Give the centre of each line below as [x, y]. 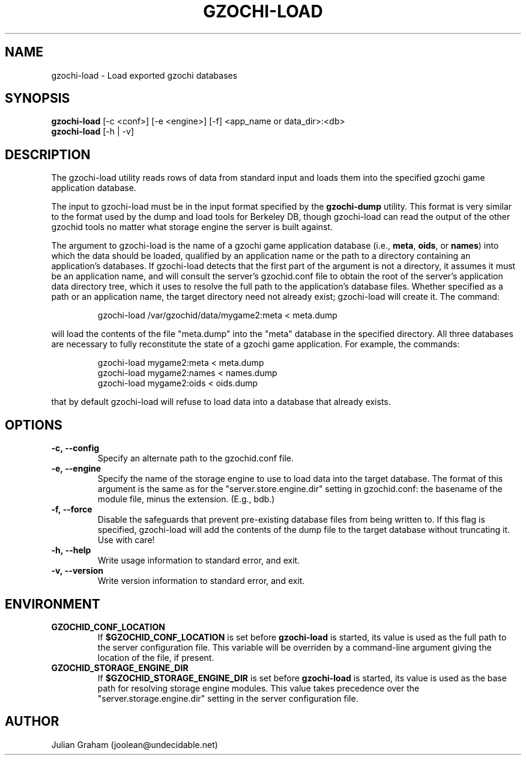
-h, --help [71, 550]
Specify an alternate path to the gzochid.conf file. [196, 458]
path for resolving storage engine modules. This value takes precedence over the [258, 688]
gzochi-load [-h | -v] [93, 132]
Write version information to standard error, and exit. [201, 581]
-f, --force [72, 509]
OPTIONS [34, 425]
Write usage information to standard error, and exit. [199, 561]
